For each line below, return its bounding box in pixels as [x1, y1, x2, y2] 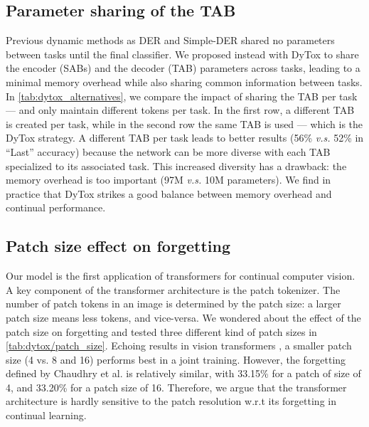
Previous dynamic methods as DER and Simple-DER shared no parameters [6, 33, 335, 48]
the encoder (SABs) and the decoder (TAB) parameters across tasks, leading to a [6, 60, 360, 75]
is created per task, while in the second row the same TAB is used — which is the [6, 116, 363, 131]
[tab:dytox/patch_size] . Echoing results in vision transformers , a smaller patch [6, 338, 352, 353]
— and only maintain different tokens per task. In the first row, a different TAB [6, 102, 355, 117]
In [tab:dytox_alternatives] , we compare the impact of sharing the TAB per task [6, 88, 358, 103]
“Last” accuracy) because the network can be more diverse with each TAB [6, 144, 331, 159]
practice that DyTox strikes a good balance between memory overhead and [6, 186, 332, 201]
